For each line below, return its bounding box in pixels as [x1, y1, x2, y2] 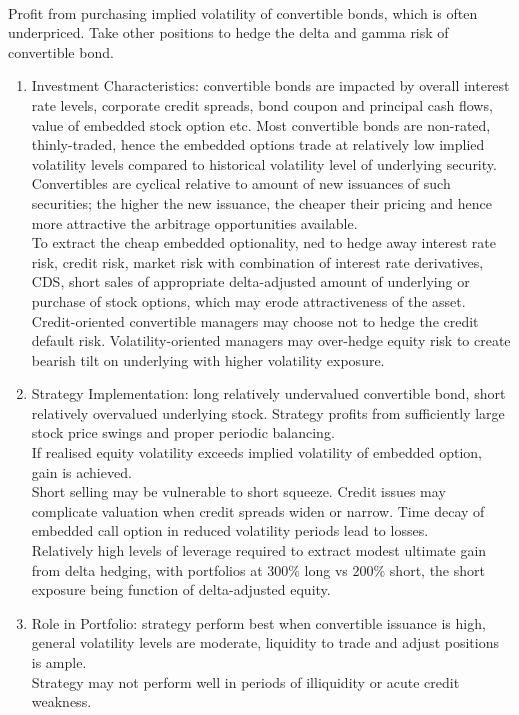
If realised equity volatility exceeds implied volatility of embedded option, [31, 442, 482, 463]
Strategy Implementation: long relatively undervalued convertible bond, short [31, 383, 506, 404]
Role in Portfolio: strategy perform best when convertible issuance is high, [31, 612, 486, 633]
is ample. [31, 652, 87, 672]
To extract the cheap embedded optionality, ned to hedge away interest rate [31, 232, 496, 253]
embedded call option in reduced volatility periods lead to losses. [31, 520, 429, 541]
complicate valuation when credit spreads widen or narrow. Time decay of [31, 500, 485, 521]
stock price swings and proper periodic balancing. [31, 422, 335, 443]
